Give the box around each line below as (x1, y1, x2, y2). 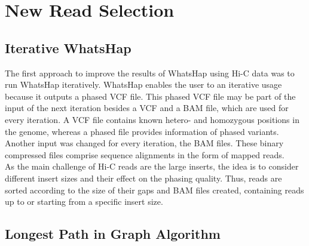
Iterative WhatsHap (5, 38, 131, 57)
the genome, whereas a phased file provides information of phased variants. (5, 125, 279, 137)
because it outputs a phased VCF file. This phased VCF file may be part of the (5, 90, 296, 102)
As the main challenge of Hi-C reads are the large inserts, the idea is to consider (5, 160, 299, 173)
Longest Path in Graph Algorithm (5, 225, 221, 243)
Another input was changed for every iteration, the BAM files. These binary (5, 137, 284, 149)
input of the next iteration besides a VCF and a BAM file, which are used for (5, 102, 289, 114)
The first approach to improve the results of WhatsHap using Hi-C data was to (5, 66, 295, 79)
